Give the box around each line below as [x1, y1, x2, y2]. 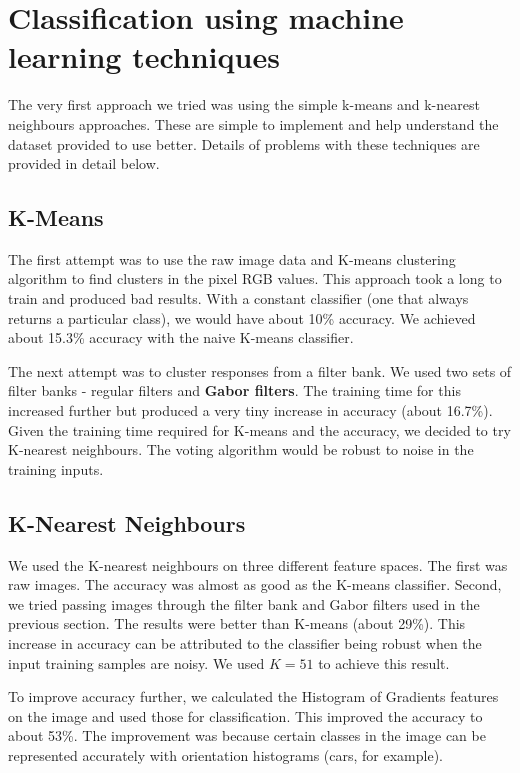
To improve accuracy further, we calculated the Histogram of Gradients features [8, 686, 499, 707]
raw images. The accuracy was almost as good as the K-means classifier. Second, [8, 574, 502, 595]
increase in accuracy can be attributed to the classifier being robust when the [8, 633, 482, 653]
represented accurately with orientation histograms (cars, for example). [8, 744, 443, 765]
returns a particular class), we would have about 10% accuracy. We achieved [8, 307, 476, 328]
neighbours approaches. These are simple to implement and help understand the [8, 113, 499, 134]
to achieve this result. [318, 652, 450, 673]
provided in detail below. [8, 153, 160, 174]
